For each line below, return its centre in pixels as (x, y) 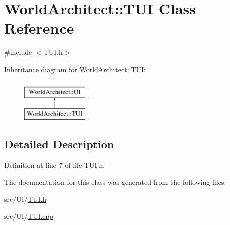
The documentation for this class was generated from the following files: (115, 182)
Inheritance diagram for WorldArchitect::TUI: (75, 69)
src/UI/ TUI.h (25, 199)
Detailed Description (59, 144)
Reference (39, 28)
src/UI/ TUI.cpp (29, 216)
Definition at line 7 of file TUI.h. (55, 165)
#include (18, 52)
